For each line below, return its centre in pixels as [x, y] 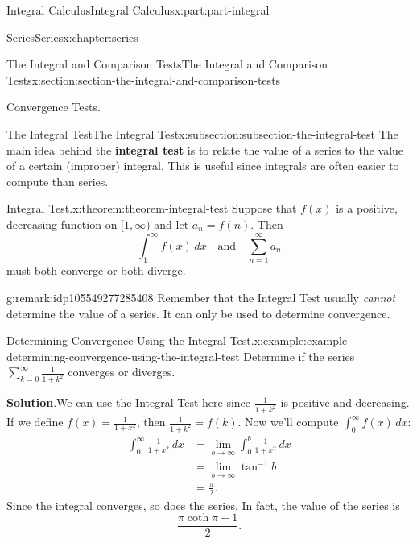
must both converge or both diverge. [96, 270]
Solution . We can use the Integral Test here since [129, 402]
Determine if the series [299, 356]
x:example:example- [302, 340]
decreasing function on [62, 224]
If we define [35, 422]
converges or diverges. [122, 372]
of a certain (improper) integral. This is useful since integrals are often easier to [203, 166]
